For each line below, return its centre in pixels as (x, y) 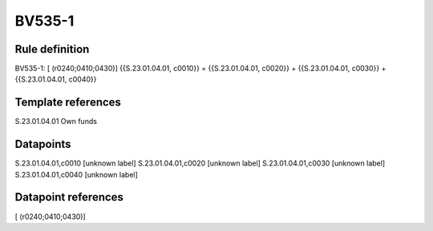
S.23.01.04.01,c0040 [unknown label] (76, 174)
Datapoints (43, 144)
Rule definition (52, 49)
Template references (68, 103)
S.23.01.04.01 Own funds (56, 121)
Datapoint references (69, 197)
